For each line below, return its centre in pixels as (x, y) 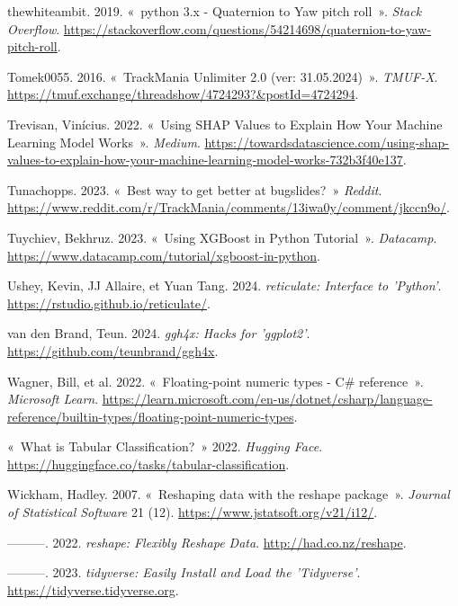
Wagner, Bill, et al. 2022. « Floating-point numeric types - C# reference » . (216, 381)
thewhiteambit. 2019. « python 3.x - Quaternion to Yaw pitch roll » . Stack (215, 11)
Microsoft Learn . (53, 399)
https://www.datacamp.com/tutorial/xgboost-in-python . (164, 255)
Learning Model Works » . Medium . (104, 142)
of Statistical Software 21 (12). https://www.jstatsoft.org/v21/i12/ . (193, 512)
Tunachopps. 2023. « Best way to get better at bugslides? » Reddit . (195, 189)
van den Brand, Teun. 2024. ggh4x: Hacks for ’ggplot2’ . (159, 333)
